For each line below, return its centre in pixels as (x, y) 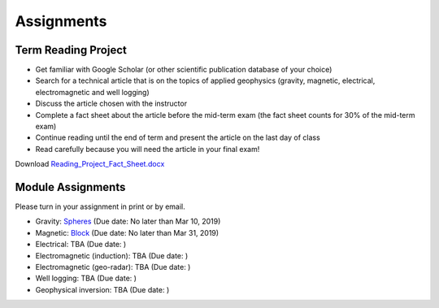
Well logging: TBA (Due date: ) (86, 278)
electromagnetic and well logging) (92, 92)
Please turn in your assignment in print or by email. (100, 206)
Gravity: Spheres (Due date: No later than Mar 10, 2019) (128, 221)
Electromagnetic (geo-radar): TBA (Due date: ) (113, 267)
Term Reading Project (71, 50)
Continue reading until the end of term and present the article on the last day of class (178, 137)
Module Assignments (70, 187)
